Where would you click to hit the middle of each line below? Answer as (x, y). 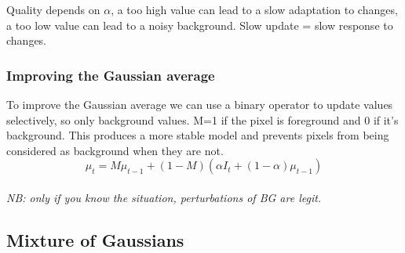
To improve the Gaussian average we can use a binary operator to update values (200, 104)
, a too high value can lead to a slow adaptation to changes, (254, 9)
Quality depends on (53, 9)
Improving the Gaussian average (111, 75)
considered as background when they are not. (115, 150)
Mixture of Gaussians (95, 239)
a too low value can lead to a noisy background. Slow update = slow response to (200, 25)
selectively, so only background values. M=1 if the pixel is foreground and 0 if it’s (202, 119)
